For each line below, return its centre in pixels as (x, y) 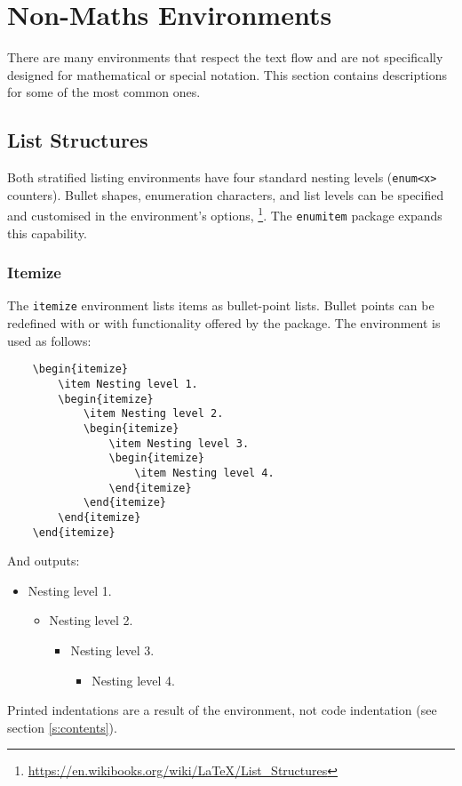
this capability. (47, 233)
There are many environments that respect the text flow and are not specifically (225, 57)
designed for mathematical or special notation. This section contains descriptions (227, 74)
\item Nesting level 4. (204, 473)
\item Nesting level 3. (179, 443)
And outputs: (44, 561)
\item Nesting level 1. (128, 384)
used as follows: (49, 340)
